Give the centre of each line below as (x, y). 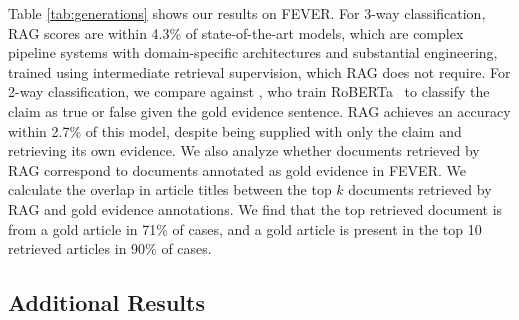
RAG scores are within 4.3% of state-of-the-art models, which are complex (236, 32)
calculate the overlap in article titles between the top (170, 189)
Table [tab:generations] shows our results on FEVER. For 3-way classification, (247, 13)
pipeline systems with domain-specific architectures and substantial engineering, (253, 52)
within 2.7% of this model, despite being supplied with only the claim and (235, 130)
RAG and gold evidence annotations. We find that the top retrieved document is (255, 208)
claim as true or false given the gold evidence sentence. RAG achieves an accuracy (259, 110)
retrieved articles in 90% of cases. (110, 248)
